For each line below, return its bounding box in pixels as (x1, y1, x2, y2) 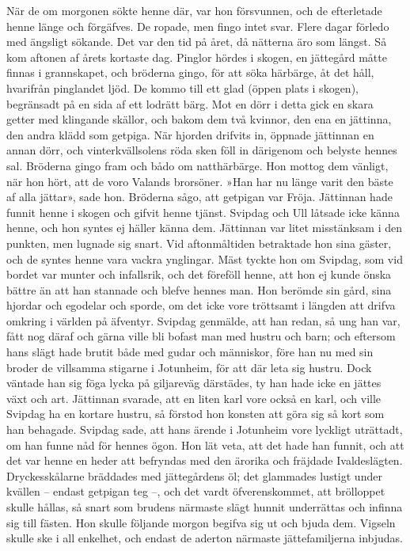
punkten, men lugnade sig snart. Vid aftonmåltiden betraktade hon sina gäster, (6, 234, 392, 251)
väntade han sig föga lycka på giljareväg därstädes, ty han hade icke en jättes (6, 374, 382, 391)
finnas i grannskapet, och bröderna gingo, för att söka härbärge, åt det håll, (6, 64, 374, 81)
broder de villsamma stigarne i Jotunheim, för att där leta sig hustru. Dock (6, 359, 372, 375)
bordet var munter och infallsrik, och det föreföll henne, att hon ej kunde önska (6, 266, 392, 283)
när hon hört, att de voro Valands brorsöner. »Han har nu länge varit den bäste (6, 173, 393, 189)
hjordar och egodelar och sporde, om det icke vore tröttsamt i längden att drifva (6, 297, 396, 313)
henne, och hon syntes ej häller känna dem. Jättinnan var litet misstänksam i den (6, 219, 402, 236)
